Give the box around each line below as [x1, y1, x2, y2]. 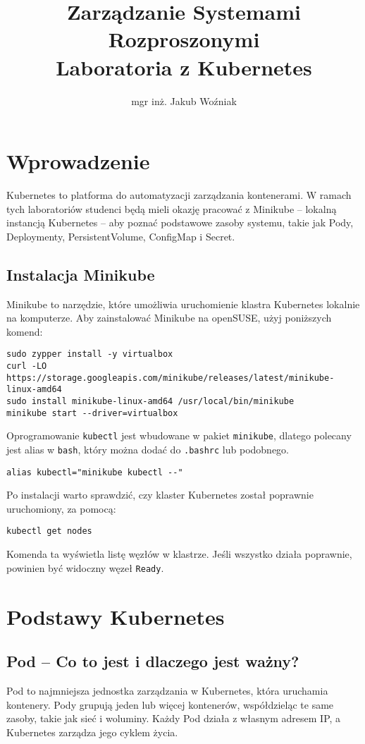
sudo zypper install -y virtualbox [6, 349, 173, 360]
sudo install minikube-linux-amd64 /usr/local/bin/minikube [6, 396, 295, 407]
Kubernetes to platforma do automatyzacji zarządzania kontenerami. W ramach [6, 188, 352, 202]
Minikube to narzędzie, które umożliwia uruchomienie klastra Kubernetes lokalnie [6, 296, 360, 311]
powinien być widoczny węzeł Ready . [6, 560, 164, 575]
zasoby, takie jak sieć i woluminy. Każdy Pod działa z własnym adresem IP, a [6, 711, 341, 726]
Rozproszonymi [108, 25, 260, 54]
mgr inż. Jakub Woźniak [131, 93, 237, 108]
